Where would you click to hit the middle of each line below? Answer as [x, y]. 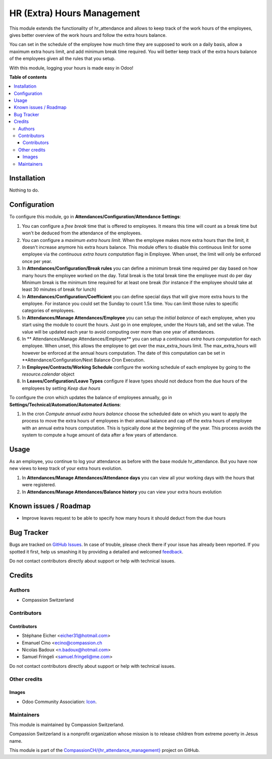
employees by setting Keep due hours [61, 388]
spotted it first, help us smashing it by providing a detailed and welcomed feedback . [96, 551]
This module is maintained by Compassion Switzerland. [67, 724]
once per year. [37, 261]
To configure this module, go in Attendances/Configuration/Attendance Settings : [95, 217]
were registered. [39, 485]
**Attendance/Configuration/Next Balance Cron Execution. [83, 360]
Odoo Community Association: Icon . [59, 702]
